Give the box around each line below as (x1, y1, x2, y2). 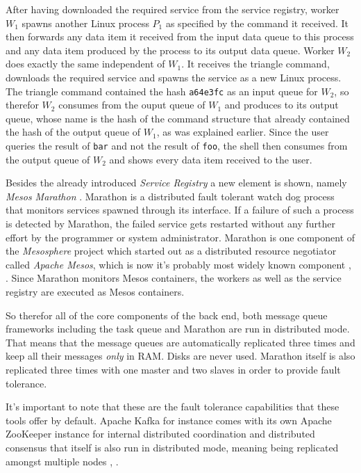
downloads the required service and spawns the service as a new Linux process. (6, 70, 342, 84)
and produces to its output (224, 97, 339, 112)
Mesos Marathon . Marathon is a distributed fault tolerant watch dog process (6, 189, 335, 203)
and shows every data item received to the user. (109, 152, 312, 166)
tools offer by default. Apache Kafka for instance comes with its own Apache (6, 412, 332, 427)
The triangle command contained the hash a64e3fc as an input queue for (6, 83, 318, 98)
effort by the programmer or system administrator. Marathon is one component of (6, 230, 355, 244)
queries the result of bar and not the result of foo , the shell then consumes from (6, 138, 348, 152)
